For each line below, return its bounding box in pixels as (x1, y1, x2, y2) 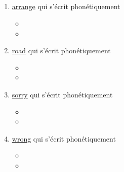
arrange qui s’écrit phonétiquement (12, 1, 120, 12)
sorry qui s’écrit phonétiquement (12, 89, 113, 99)
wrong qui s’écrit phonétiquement (12, 133, 116, 144)
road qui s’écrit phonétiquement (12, 45, 111, 56)
